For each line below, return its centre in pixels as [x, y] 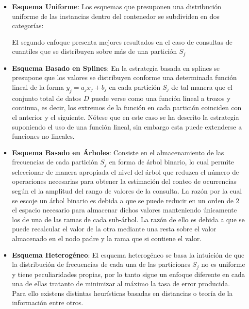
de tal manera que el [202, 87]
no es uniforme [223, 264]
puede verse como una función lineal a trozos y [161, 98]
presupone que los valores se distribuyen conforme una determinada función [124, 77]
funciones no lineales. [43, 136]
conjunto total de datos [47, 98]
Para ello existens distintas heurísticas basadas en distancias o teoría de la [122, 293]
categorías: [28, 25]
